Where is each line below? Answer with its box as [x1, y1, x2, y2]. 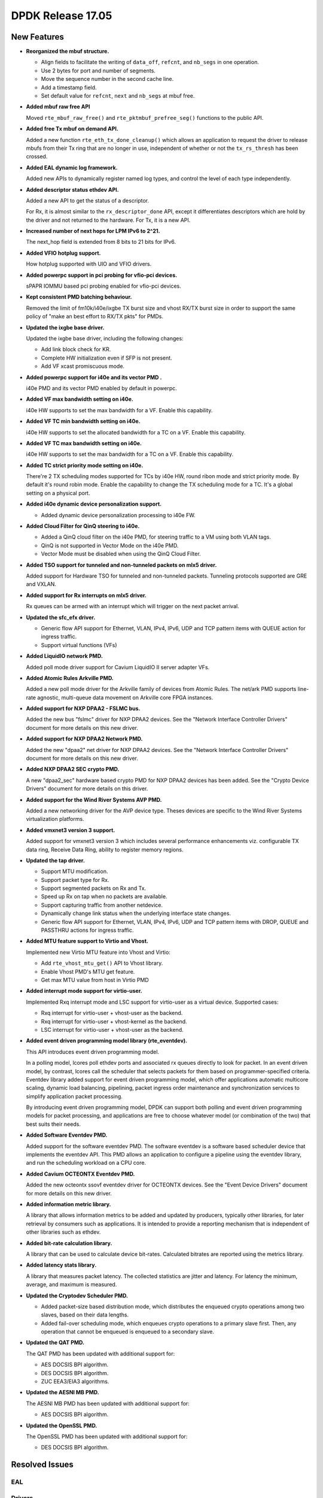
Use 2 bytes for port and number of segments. [41, 67, 156, 74]
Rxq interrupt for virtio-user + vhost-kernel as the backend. [41, 1017, 188, 1025]
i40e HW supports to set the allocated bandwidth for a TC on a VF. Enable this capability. [26, 428, 246, 436]
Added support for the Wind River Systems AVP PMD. [26, 796, 162, 803]
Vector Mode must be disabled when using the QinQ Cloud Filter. [41, 550, 201, 557]
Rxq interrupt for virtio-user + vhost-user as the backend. [41, 1010, 183, 1017]
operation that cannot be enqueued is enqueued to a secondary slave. [41, 1328, 215, 1336]
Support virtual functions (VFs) [41, 641, 117, 648]
